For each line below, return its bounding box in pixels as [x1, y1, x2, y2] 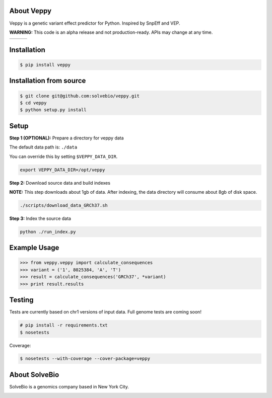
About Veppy [9, 7, 52, 15]
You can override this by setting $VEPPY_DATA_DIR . [9, 153, 118, 160]
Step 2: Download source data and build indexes [9, 180, 111, 186]
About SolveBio [9, 370, 59, 379]
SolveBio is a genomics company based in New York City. [9, 383, 129, 389]
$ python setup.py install [20, 107, 87, 113]
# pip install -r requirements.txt [20, 323, 108, 328]
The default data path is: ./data [9, 144, 78, 150]
